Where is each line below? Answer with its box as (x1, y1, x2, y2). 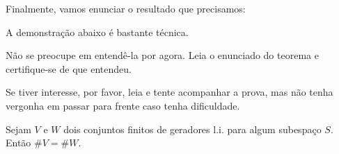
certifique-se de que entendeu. (6, 61, 132, 76)
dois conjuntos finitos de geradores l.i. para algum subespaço (63, 121, 322, 136)
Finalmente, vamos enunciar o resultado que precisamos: (6, 1, 246, 15)
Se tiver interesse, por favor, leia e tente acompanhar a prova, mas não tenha (6, 85, 333, 99)
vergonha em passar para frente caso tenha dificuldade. (6, 98, 240, 112)
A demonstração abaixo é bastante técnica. (6, 24, 189, 39)
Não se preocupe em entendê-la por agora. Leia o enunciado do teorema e (6, 48, 319, 62)
